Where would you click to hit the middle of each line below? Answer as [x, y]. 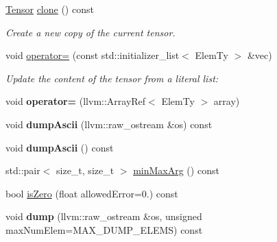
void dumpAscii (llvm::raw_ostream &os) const [109, 124]
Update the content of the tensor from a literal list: [112, 78]
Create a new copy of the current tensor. [91, 32]
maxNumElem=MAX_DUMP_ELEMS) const [104, 229]
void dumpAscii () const [60, 147]
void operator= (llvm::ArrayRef [76, 101]
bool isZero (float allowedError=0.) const [92, 193]
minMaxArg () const [176, 170]
